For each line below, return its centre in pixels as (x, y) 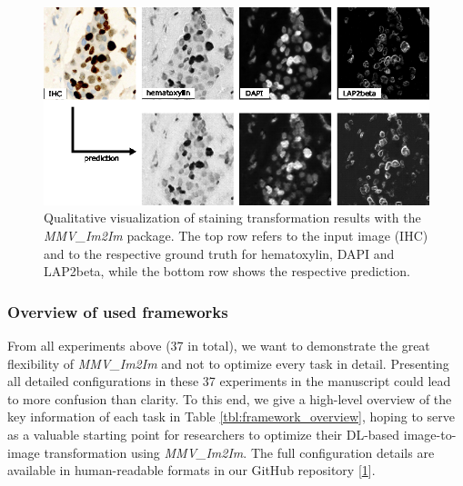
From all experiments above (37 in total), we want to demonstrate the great (219, 345)
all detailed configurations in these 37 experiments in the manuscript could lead (229, 381)
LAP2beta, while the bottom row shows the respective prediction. (227, 271)
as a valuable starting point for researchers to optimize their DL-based (204, 434)
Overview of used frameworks (118, 311)
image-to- (430, 434)
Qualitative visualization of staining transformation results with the (232, 218)
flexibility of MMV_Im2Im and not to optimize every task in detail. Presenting (228, 363)
